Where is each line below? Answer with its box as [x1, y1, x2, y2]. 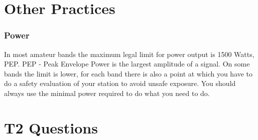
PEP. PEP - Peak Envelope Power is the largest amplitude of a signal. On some [4, 58, 250, 69]
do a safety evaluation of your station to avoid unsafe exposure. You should [4, 78, 236, 88]
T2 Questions [4, 117, 98, 137]
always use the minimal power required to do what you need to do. [4, 87, 210, 98]
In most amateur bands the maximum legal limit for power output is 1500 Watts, [4, 48, 254, 59]
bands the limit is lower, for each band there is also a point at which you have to [4, 68, 253, 78]
